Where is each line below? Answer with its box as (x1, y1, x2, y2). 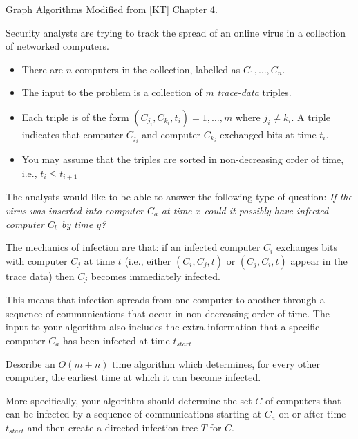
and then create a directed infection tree (27, 420, 198, 434)
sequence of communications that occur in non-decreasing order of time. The (6, 306, 330, 320)
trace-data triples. (217, 85, 292, 100)
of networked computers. (6, 39, 109, 53)
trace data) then (6, 268, 75, 283)
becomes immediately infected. (91, 268, 220, 283)
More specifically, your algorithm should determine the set (6, 393, 252, 407)
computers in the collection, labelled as (75, 62, 241, 76)
